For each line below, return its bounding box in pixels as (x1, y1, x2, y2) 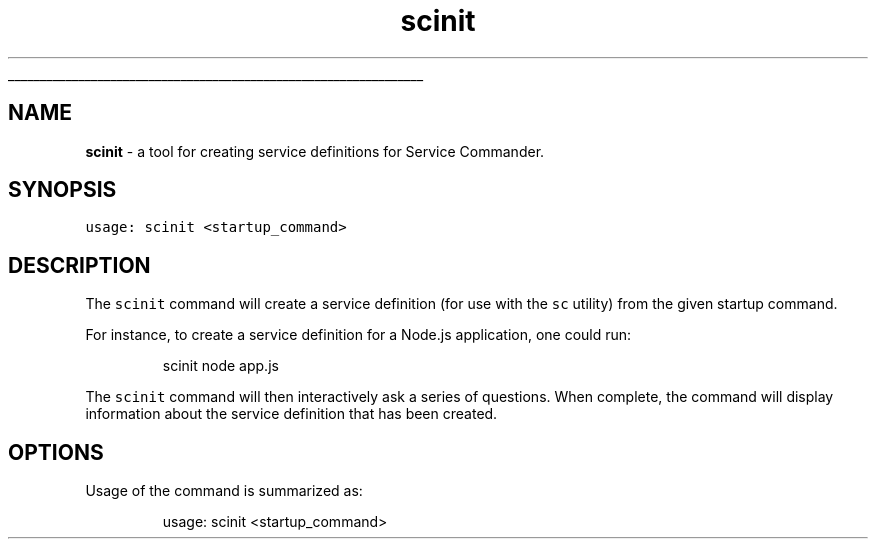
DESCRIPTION (8, 252, 151, 278)
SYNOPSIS (8, 177, 117, 203)
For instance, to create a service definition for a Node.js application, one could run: (85, 326, 632, 344)
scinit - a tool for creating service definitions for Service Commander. (85, 142, 545, 160)
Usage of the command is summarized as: (85, 482, 363, 500)
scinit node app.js (162, 357, 279, 375)
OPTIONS (8, 439, 104, 465)
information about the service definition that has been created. (85, 405, 498, 423)
